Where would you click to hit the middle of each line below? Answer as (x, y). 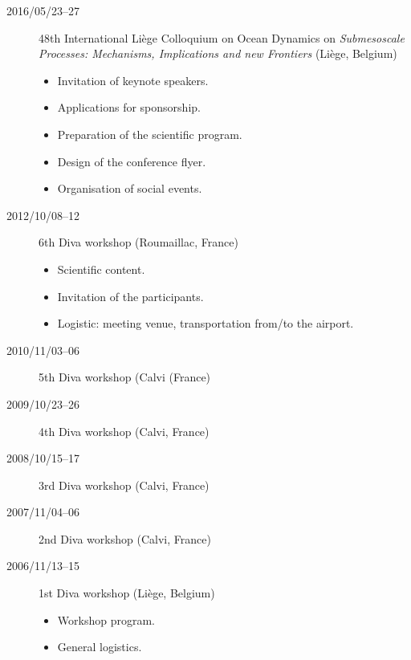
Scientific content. (101, 269)
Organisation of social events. (130, 188)
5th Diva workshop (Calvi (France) (125, 377)
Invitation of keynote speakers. (133, 80)
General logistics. (100, 647)
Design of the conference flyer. (132, 161)
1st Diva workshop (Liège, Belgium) (127, 593)
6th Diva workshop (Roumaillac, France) (138, 242)
